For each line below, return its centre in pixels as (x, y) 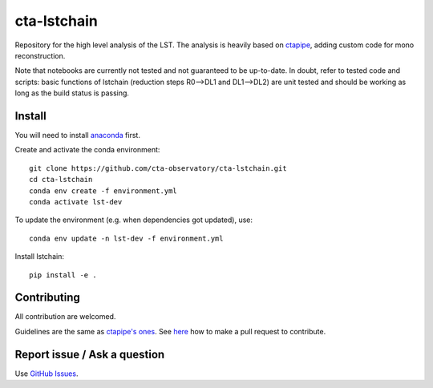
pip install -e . (63, 275)
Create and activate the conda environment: (87, 150)
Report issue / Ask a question (90, 354)
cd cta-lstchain (61, 180)
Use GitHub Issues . (47, 374)
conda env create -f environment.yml (103, 191)
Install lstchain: (39, 257)
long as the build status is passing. (72, 93)
